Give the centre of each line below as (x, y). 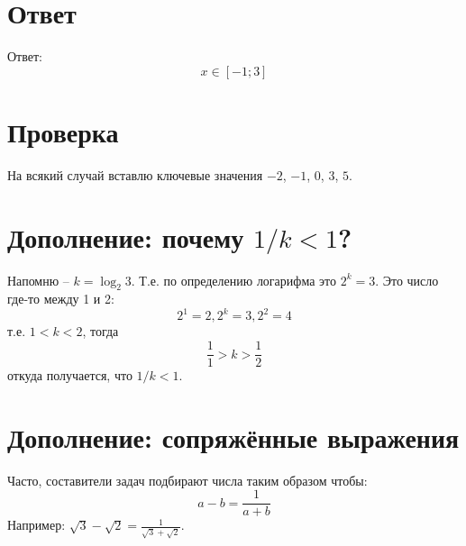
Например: (37, 525)
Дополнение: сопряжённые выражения (233, 437)
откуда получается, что (70, 375)
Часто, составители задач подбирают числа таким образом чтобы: (187, 480)
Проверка (63, 131)
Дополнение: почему (126, 237)
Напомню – (38, 280)
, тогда (101, 331)
